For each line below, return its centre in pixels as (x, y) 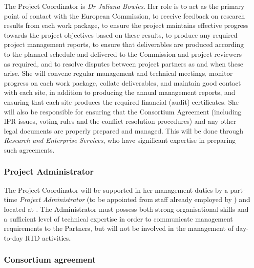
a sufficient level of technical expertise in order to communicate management (118, 218)
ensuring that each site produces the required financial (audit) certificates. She (121, 101)
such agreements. (29, 149)
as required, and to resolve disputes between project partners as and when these (124, 63)
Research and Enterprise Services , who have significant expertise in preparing (120, 140)
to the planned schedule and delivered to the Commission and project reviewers (123, 54)
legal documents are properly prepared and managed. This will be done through (124, 130)
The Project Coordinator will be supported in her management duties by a (116, 190)
